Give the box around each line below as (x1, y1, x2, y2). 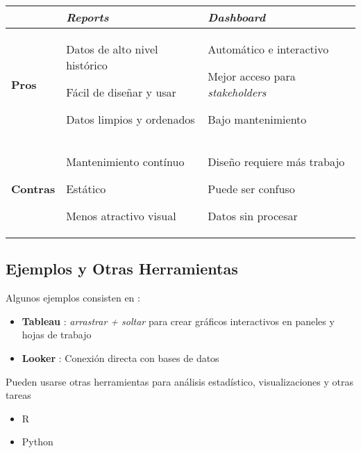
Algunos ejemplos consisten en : (6, 290, 140, 305)
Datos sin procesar (208, 208, 298, 224)
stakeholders (208, 84, 267, 100)
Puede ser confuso (208, 181, 295, 197)
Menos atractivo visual (66, 208, 176, 224)
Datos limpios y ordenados (66, 111, 195, 127)
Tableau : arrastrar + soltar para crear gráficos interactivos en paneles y (22, 313, 335, 328)
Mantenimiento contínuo (66, 154, 185, 170)
